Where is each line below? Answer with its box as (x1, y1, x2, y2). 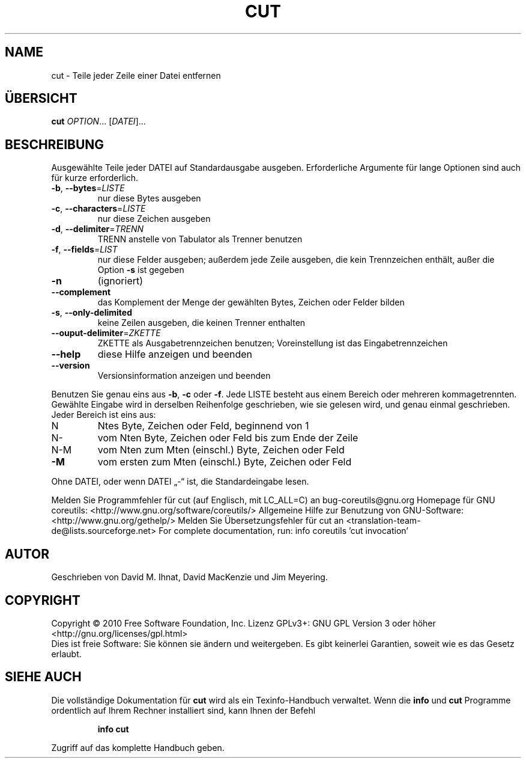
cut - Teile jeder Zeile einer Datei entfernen (51, 70, 221, 81)
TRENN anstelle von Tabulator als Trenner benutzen (97, 234, 303, 245)
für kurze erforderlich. (51, 173, 139, 183)
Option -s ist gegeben (97, 265, 184, 275)
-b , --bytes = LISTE (51, 183, 125, 194)
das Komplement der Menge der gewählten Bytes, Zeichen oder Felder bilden (97, 297, 405, 308)
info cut (97, 723, 129, 734)
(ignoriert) (97, 275, 144, 287)
